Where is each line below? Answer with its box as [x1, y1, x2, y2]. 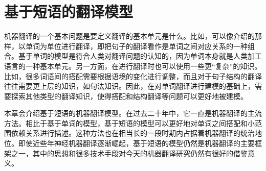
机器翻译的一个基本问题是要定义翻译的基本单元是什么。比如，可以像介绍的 [4, 31, 255, 41]
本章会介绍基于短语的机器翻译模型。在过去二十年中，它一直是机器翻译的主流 [4, 108, 262, 118]
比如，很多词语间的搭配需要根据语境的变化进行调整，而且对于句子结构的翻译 [4, 70, 262, 81]
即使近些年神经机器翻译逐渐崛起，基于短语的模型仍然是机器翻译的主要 [18, 138, 255, 149]
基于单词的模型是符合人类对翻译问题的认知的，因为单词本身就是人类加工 [18, 51, 262, 61]
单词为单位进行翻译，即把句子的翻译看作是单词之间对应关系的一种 [25, 40, 248, 51]
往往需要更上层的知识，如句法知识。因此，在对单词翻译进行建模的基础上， [4, 81, 255, 91]
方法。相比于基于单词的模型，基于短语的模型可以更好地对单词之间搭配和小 [4, 117, 255, 128]
